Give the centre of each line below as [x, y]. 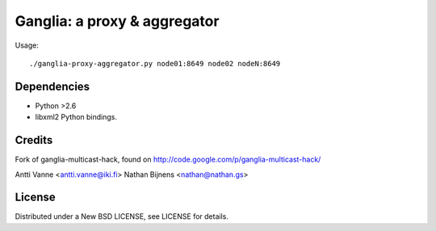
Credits [34, 140]
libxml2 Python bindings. [76, 117]
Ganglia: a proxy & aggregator [117, 21]
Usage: [27, 45]
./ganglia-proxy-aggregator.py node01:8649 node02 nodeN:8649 [155, 63]
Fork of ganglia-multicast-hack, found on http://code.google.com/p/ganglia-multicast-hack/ [168, 160]
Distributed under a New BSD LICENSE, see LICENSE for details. [122, 216]
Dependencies [52, 86]
